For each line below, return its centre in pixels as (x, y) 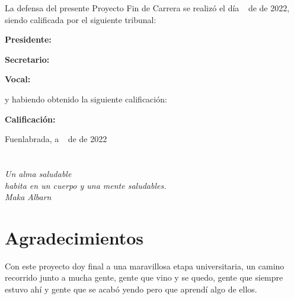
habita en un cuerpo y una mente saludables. (86, 185)
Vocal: (18, 79)
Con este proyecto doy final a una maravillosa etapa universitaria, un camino (145, 266)
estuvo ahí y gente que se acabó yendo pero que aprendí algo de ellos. (131, 289)
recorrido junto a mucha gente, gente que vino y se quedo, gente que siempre (144, 277)
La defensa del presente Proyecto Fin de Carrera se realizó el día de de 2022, (147, 8)
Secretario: (27, 59)
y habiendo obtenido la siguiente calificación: (86, 99)
